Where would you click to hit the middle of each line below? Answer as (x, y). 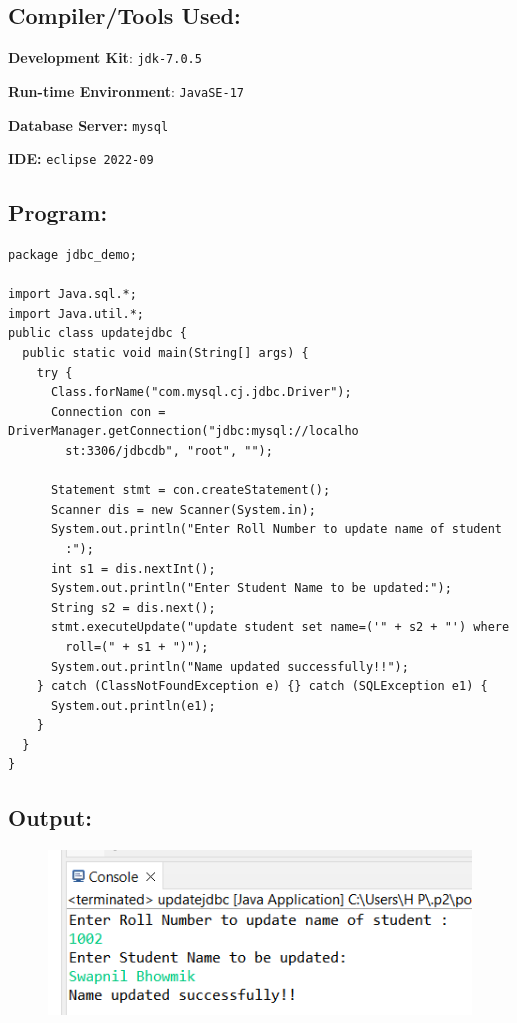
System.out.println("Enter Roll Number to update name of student (276, 529)
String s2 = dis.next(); (133, 607)
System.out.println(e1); (133, 705)
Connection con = (108, 411)
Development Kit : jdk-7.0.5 (105, 57)
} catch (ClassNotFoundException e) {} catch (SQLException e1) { (262, 686)
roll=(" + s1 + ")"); (137, 646)
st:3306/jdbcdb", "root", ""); (169, 450)
